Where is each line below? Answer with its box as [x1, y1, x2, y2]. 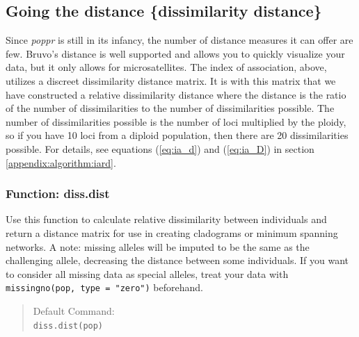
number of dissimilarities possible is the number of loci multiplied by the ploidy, [6, 114, 346, 129]
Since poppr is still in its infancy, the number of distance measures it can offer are [6, 33, 353, 47]
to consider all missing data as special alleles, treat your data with [6, 266, 289, 281]
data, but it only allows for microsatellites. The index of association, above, [6, 60, 327, 74]
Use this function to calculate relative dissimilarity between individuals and [6, 212, 327, 227]
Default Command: [33, 303, 115, 318]
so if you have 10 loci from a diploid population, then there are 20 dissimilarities [6, 128, 349, 142]
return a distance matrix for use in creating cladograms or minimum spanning [6, 225, 338, 240]
